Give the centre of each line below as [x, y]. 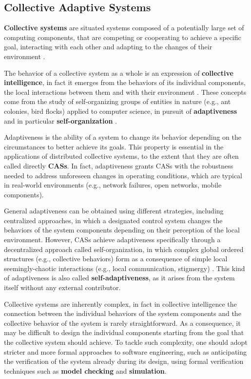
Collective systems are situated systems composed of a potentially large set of [124, 28]
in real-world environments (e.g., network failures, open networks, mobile [113, 185]
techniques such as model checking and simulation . [85, 370]
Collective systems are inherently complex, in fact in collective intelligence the [120, 304]
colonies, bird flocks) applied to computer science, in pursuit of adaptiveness [121, 111]
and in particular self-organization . [60, 120]
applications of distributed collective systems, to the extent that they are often [121, 156]
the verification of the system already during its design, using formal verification [124, 361]
